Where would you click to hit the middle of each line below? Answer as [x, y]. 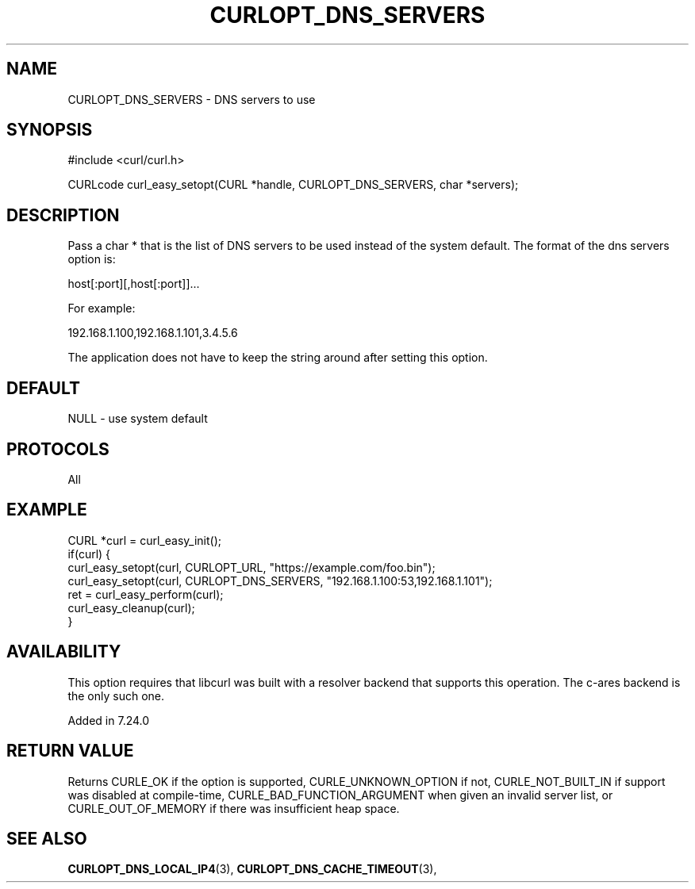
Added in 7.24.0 [109, 720]
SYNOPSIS [50, 130]
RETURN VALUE [70, 751]
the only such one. [116, 695]
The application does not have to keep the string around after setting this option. [278, 358]
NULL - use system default [138, 419]
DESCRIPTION [63, 215]
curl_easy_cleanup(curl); [131, 607]
